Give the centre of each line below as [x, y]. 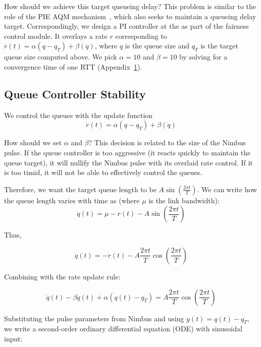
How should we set [33, 142]
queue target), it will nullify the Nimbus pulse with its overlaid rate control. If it [128, 162]
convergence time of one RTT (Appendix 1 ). [73, 66]
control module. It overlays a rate [56, 36]
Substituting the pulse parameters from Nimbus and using [94, 318]
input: [13, 338]
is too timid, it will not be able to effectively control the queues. [103, 172]
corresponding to [141, 36]
